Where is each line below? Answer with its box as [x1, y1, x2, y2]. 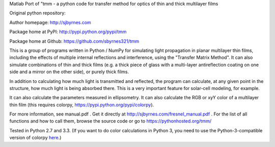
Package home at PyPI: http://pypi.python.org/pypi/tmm [9, 28, 127, 35]
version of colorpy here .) [9, 135, 62, 141]
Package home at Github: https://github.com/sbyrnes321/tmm [9, 38, 140, 44]
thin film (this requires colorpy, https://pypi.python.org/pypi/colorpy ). [9, 102, 154, 108]
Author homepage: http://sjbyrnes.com [9, 19, 91, 25]
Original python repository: [9, 10, 66, 16]
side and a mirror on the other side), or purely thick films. [9, 69, 129, 75]
